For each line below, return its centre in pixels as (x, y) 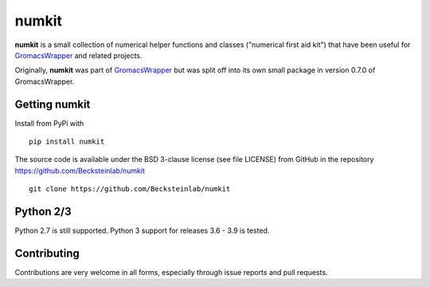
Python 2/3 (43, 212)
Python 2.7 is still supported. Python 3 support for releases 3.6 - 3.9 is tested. (142, 230)
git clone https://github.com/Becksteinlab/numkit (130, 189)
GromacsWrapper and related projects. (78, 55)
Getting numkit (53, 104)
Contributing (47, 253)
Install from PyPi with (49, 123)
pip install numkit (67, 142)
